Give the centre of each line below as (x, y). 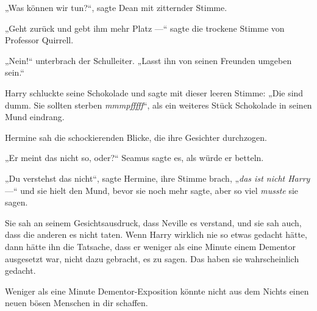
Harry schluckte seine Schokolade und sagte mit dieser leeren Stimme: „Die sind (154, 92)
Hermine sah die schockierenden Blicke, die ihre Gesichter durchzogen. (136, 137)
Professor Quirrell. (39, 40)
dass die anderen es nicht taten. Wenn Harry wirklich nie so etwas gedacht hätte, (156, 234)
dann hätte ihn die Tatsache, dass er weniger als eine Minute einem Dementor (150, 246)
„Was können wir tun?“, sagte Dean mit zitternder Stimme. (116, 7)
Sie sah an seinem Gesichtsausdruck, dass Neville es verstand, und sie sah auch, (153, 222)
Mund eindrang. (35, 117)
